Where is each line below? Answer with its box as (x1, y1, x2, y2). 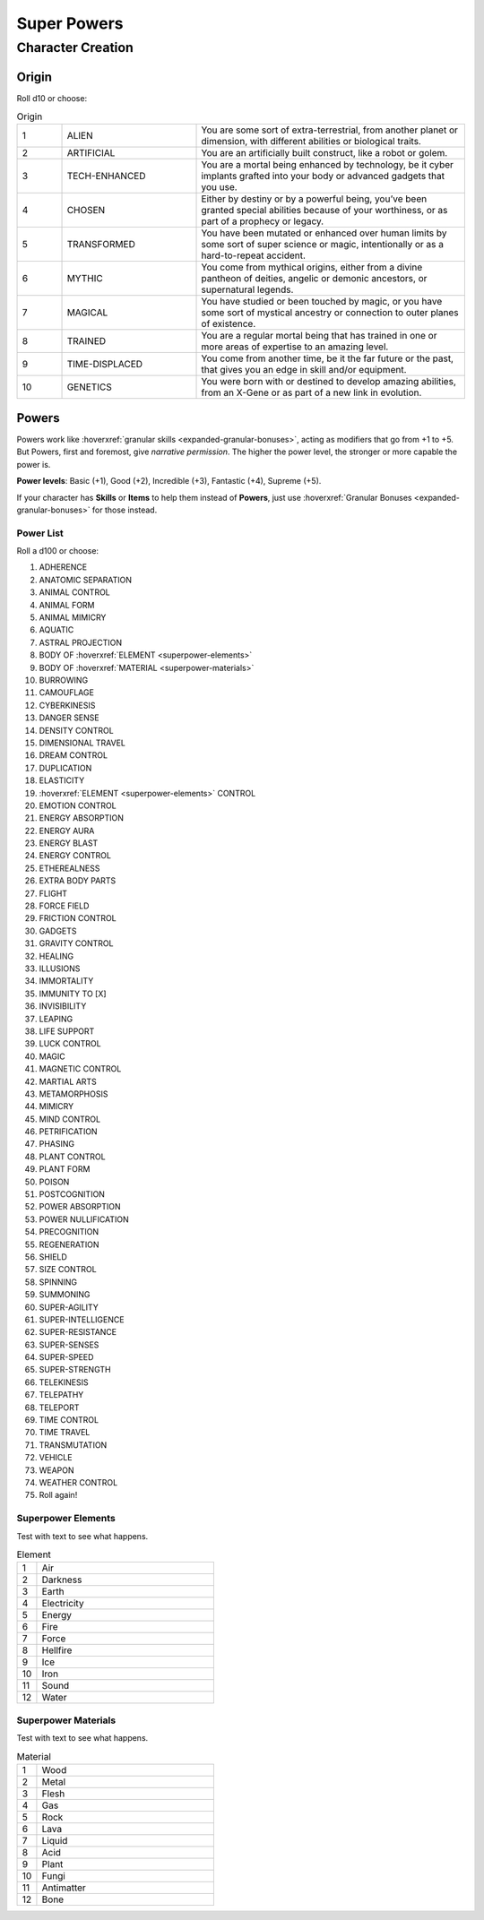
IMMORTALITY (39, 976, 94, 986)
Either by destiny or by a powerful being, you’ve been (201, 193, 428, 205)
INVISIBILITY (39, 1001, 87, 1012)
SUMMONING (39, 1289, 91, 1300)
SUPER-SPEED (39, 1352, 94, 1363)
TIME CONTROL (39, 1415, 99, 1425)
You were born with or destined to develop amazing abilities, (201, 375, 456, 388)
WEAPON (39, 1465, 75, 1476)
